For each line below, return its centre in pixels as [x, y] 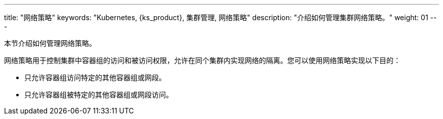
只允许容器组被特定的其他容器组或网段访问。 [99, 95]
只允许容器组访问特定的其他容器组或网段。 [95, 77]
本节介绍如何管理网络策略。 [50, 43]
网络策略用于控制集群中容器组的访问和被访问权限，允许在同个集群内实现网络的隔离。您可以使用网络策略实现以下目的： [202, 60]
